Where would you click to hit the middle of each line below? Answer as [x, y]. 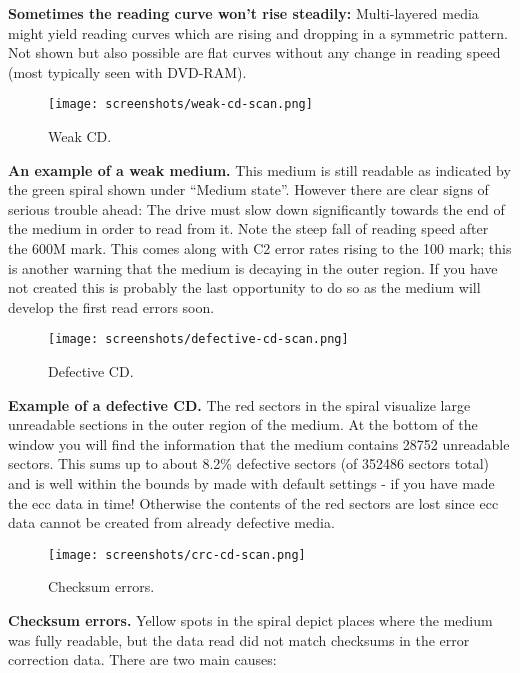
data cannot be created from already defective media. [171, 522]
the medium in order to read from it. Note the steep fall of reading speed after [248, 228]
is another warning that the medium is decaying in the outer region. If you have [253, 267]
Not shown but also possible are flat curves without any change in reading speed [254, 52]
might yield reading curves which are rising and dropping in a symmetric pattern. [258, 32]
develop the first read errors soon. [111, 306]
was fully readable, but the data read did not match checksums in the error [239, 639]
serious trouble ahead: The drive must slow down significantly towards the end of [256, 208]
